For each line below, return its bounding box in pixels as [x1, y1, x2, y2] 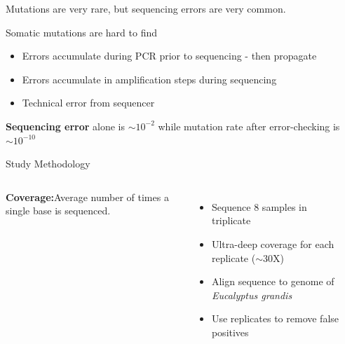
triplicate [211, 213, 251, 228]
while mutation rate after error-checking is [158, 118, 340, 133]
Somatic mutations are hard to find [6, 25, 158, 39]
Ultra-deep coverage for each [211, 236, 334, 251]
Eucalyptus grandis [211, 287, 292, 302]
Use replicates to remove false [211, 311, 339, 326]
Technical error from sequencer [22, 95, 155, 110]
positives [211, 324, 249, 339]
